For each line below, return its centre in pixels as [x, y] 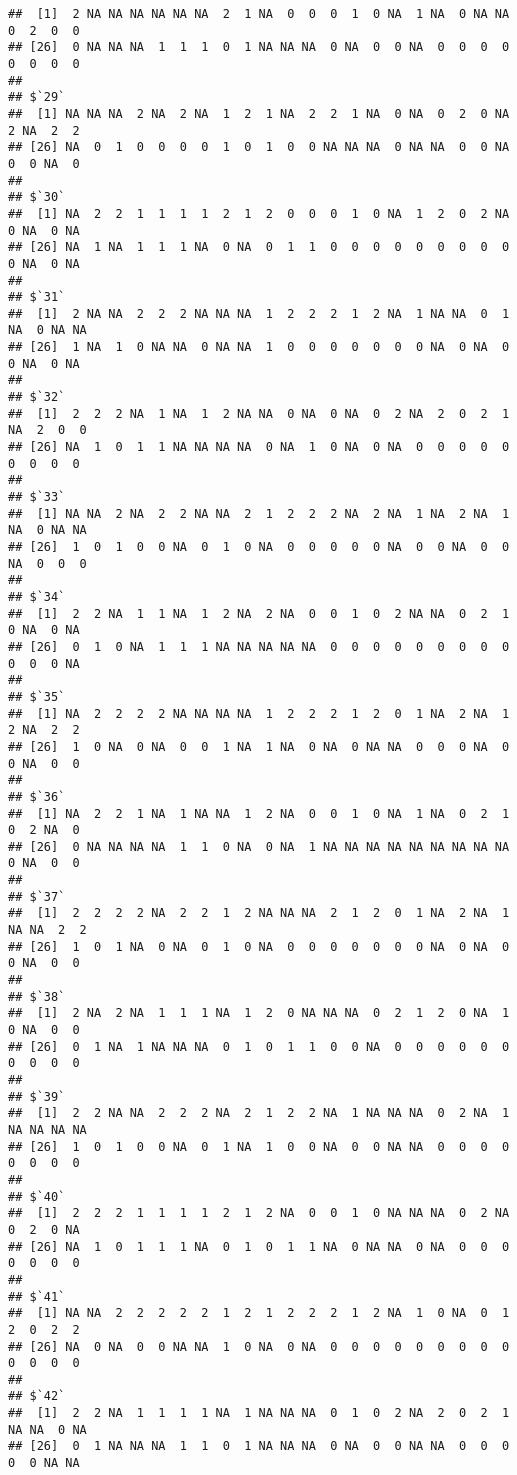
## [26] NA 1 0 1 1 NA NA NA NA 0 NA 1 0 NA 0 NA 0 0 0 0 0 [259, 447]
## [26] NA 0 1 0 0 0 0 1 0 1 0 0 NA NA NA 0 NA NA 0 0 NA [259, 147]
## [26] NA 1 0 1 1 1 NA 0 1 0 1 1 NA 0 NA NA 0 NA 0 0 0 [259, 1246]
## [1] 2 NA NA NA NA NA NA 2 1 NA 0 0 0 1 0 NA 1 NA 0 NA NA [259, 14]
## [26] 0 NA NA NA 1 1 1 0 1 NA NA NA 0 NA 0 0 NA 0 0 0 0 [259, 47]
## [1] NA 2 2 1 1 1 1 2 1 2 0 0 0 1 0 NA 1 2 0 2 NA [259, 213]
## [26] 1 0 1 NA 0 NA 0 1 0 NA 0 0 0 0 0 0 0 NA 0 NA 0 [259, 946]
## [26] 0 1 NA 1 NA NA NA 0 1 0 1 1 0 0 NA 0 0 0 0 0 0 [259, 1046]
